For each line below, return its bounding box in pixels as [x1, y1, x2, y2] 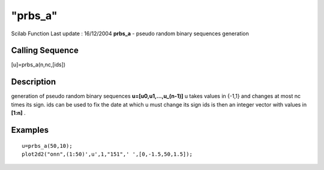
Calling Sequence [11, 45, 79, 56]
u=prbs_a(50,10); [22, 142, 73, 149]
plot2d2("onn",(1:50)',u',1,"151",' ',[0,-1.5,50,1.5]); [22, 150, 193, 157]
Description [11, 77, 56, 87]
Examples [11, 125, 49, 135]
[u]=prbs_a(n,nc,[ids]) [11, 61, 66, 68]
